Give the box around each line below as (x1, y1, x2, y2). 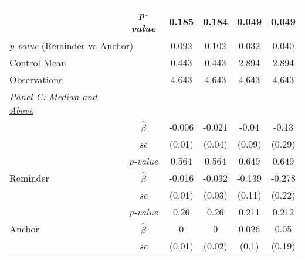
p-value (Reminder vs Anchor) (9, 39, 134, 52)
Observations (9, 73, 63, 86)
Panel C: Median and (9, 90, 97, 103)
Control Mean (9, 56, 66, 69)
